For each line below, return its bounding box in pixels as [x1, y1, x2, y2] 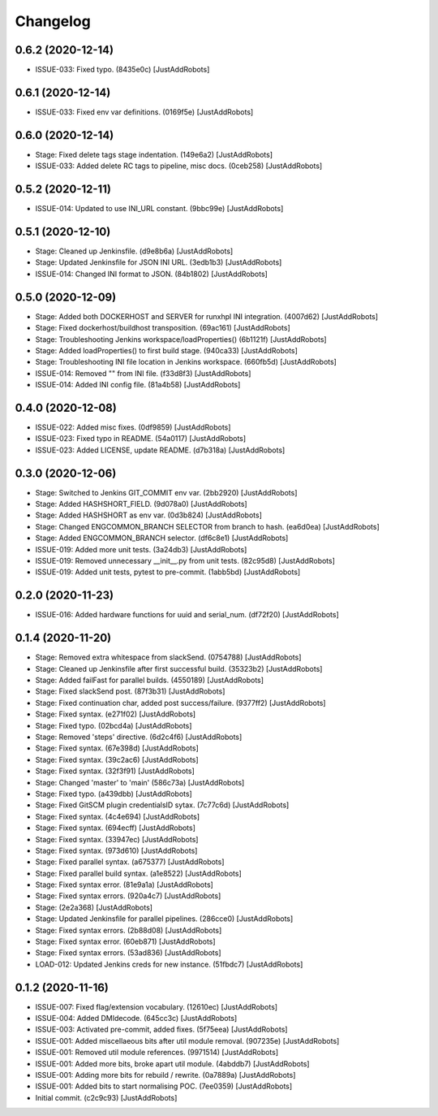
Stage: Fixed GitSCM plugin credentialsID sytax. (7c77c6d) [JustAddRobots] [35, 800, 290, 810]
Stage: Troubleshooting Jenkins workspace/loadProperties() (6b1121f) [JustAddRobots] [35, 334, 328, 344]
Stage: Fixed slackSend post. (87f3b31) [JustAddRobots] [35, 686, 225, 696]
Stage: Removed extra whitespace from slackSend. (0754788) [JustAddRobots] [35, 652, 302, 662]
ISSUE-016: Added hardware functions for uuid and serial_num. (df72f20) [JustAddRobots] [35, 610, 340, 620]
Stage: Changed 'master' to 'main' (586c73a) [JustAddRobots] [35, 777, 245, 787]
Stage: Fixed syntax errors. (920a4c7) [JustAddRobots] [35, 891, 221, 901]
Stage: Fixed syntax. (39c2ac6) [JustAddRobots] [35, 755, 199, 764]
